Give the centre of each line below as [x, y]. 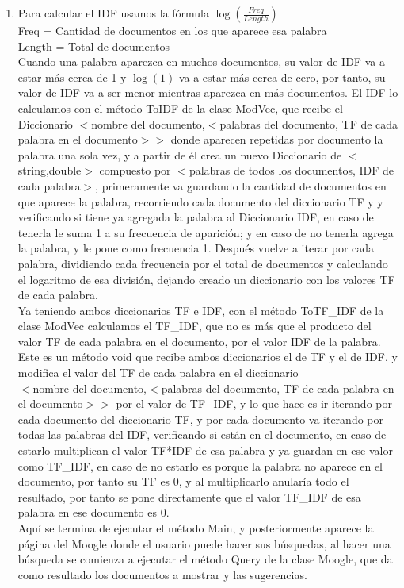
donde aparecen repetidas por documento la [277, 139]
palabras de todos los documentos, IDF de [292, 170]
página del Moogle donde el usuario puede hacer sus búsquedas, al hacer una [204, 543]
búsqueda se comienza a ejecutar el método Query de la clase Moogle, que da [205, 559]
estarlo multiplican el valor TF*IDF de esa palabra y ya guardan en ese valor [205, 450]
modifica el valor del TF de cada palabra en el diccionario [158, 373]
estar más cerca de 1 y [72, 77]
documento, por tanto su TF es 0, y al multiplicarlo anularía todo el [183, 481]
